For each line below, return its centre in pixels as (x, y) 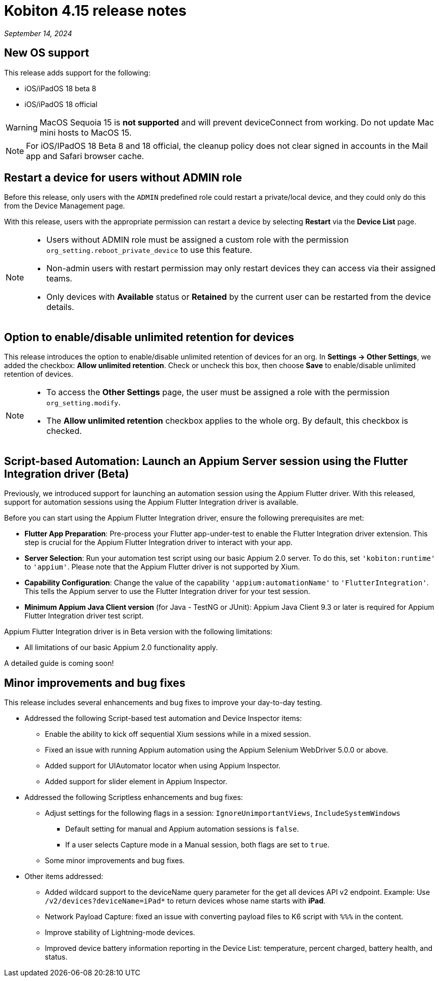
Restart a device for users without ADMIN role (123, 178)
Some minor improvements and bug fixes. (115, 860)
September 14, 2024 (38, 33)
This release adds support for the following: (77, 72)
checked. (64, 431)
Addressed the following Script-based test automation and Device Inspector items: (163, 718)
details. (60, 307)
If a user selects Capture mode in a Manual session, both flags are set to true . (198, 844)
